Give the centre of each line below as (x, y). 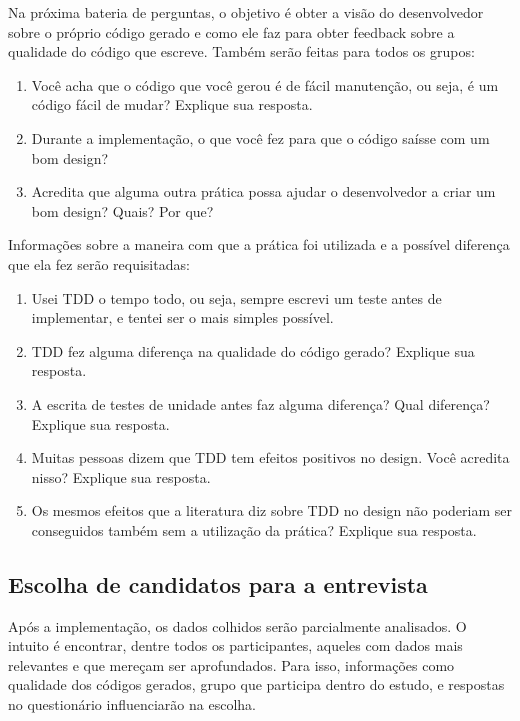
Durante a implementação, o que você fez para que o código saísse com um (260, 137)
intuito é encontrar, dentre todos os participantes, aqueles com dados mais (235, 645)
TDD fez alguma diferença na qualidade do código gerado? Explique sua (253, 350)
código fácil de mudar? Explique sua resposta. (172, 104)
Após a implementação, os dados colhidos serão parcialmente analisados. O (237, 625)
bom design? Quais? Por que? (122, 210)
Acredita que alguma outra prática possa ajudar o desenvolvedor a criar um (263, 191)
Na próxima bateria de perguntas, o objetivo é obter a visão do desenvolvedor (246, 12)
